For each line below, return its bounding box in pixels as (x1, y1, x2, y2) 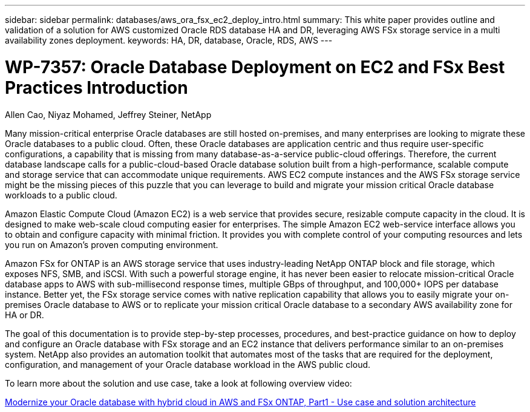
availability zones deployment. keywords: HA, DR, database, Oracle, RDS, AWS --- (5, 35, 333, 45)
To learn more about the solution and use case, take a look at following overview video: (5, 378, 352, 388)
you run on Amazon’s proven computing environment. (5, 239, 218, 250)
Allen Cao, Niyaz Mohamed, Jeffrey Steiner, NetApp (5, 109, 212, 120)
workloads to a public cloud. (5, 189, 117, 200)
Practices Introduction (5, 77, 188, 98)
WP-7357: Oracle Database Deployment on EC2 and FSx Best (5, 56, 505, 77)
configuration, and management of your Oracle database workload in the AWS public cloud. (5, 359, 371, 370)
